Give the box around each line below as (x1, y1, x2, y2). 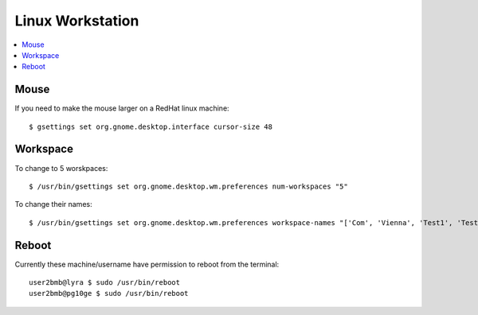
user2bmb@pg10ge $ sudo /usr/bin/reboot (29, 289, 189, 298)
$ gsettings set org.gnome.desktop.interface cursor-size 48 (29, 122, 272, 131)
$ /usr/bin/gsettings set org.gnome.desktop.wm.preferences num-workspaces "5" (29, 181, 348, 191)
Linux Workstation (14, 12, 139, 29)
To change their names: (14, 200, 92, 209)
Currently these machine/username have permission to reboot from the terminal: (14, 259, 280, 269)
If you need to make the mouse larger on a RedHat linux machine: (14, 103, 230, 113)
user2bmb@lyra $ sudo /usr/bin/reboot (29, 278, 181, 286)
